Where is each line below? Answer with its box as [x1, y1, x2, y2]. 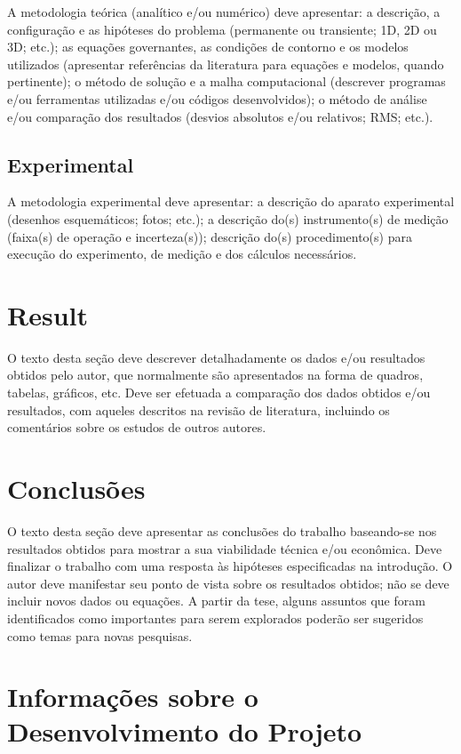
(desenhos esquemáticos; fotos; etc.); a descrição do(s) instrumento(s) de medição [7, 209, 449, 228]
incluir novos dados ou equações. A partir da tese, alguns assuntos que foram [7, 591, 425, 610]
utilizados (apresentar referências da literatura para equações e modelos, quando [7, 54, 444, 73]
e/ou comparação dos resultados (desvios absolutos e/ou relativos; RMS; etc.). [7, 107, 433, 125]
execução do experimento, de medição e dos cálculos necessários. [7, 245, 357, 263]
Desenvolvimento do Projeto [7, 713, 362, 750]
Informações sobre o [7, 678, 258, 715]
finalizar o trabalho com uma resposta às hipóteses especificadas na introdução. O [7, 557, 453, 575]
